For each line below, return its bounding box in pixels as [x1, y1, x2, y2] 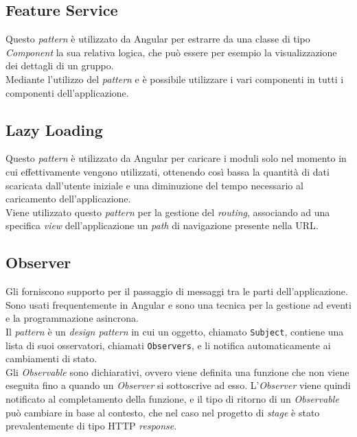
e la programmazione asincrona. [5, 311, 139, 325]
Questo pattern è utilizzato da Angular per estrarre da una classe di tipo [5, 32, 310, 46]
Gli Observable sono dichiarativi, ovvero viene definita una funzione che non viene [5, 364, 349, 379]
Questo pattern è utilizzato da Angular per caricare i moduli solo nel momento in [5, 151, 347, 165]
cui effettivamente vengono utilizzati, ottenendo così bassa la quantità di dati [5, 164, 330, 178]
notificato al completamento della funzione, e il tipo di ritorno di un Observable [5, 392, 339, 406]
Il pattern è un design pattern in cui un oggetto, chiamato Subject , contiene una [5, 324, 344, 338]
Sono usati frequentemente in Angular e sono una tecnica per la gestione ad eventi [5, 297, 352, 311]
